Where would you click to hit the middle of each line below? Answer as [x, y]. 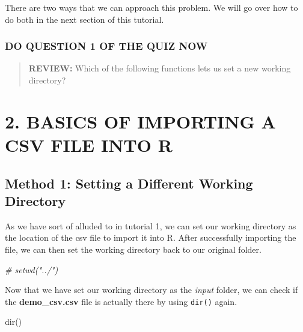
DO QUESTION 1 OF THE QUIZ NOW [106, 46]
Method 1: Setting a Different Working [129, 183]
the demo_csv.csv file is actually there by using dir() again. [121, 301]
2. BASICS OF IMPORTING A [140, 121]
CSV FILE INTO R [89, 144]
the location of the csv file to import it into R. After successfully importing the [151, 237]
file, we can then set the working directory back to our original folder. [133, 249]
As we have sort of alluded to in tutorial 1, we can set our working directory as [151, 225]
